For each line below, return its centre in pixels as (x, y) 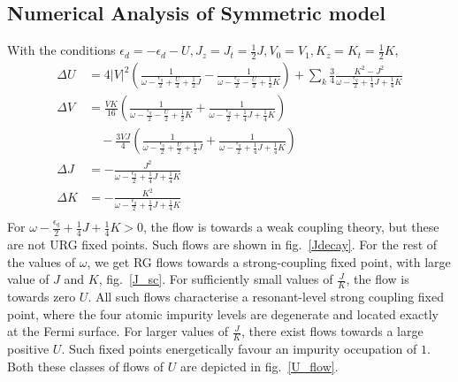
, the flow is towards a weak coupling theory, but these (291, 227)
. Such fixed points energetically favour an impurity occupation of (239, 349)
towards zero (42, 297)
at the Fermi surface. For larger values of (118, 331)
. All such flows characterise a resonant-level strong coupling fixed (266, 297)
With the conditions (61, 50)
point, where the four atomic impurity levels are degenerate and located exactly (223, 313)
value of (28, 279)
